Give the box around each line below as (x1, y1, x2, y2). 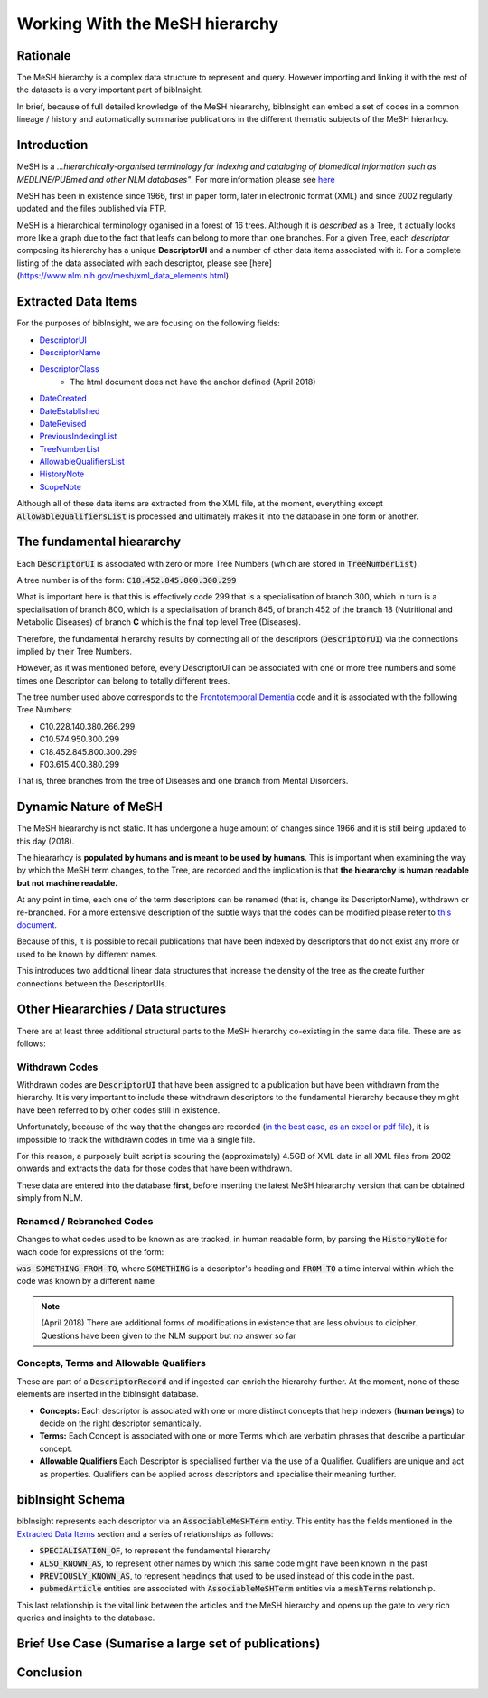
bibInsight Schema (16, 1492, 126, 1507)
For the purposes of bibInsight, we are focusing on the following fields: (16, 317, 280, 329)
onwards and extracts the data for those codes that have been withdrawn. (16, 1163, 293, 1174)
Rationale (16, 48, 71, 63)
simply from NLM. (16, 1193, 83, 1203)
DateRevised (39, 418, 87, 429)
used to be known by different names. (16, 948, 158, 959)
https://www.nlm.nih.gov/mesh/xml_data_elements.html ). (19, 270, 231, 281)
